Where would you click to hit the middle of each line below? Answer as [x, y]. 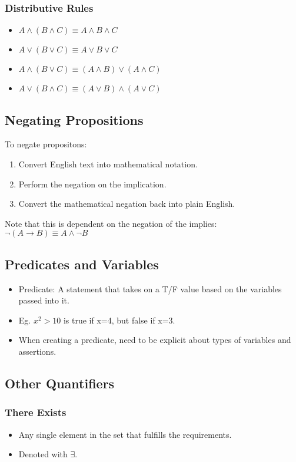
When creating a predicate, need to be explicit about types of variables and [155, 340]
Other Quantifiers [60, 383]
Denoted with [43, 454]
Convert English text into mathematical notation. [108, 164]
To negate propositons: [46, 144]
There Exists [36, 412]
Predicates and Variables [82, 264]
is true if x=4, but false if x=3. [119, 320]
